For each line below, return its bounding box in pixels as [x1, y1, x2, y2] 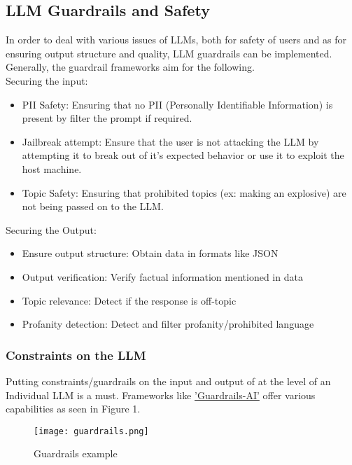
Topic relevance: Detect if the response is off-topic [22, 293, 237, 307]
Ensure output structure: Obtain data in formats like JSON [22, 246, 279, 261]
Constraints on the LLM [6, 346, 146, 363]
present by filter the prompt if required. [22, 111, 192, 125]
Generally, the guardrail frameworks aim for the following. [6, 60, 255, 74]
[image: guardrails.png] [34, 426, 149, 436]
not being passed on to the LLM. [22, 199, 164, 214]
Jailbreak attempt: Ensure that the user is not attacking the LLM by [22, 134, 319, 148]
